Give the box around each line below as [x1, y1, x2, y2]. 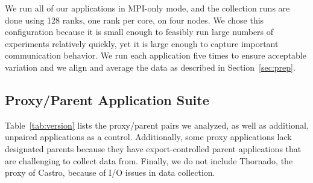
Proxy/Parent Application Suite [5, 90, 209, 109]
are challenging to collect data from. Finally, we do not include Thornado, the [5, 154, 293, 167]
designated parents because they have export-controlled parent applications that [5, 142, 302, 155]
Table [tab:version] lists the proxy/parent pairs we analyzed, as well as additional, [5, 118, 309, 131]
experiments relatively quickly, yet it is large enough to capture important [5, 37, 279, 50]
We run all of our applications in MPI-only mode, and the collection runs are [5, 2, 290, 14]
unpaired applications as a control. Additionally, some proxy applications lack [5, 130, 292, 143]
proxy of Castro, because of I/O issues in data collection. [5, 166, 215, 179]
